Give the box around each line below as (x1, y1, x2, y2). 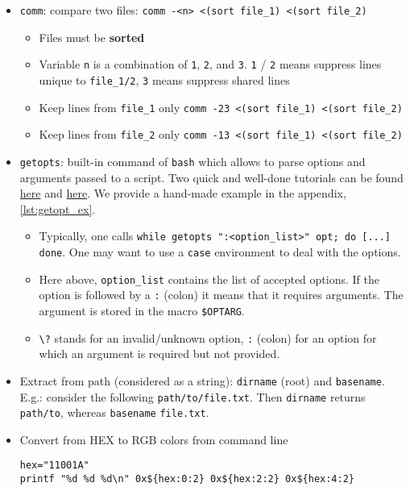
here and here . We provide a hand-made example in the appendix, (19, 185, 346, 202)
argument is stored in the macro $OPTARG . (39, 302, 245, 318)
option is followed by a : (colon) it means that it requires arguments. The (39, 286, 404, 303)
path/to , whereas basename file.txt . (19, 404, 209, 421)
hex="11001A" (19, 460, 89, 472)
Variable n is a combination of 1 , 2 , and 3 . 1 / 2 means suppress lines (39, 56, 382, 73)
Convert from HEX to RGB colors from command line (19, 431, 288, 447)
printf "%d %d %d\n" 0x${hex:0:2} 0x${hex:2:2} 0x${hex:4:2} (19, 473, 355, 485)
